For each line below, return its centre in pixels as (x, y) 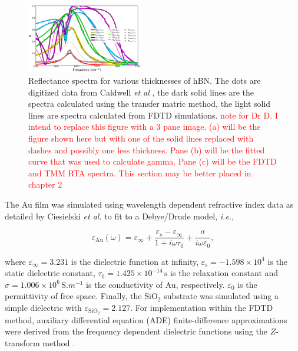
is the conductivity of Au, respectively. (155, 284)
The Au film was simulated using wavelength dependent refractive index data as (149, 204)
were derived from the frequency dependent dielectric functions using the (136, 331)
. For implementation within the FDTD (202, 307)
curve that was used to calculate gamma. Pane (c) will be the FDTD (153, 161)
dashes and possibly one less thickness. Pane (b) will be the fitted (147, 150)
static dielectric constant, (50, 273)
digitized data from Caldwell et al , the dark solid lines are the (141, 92)
